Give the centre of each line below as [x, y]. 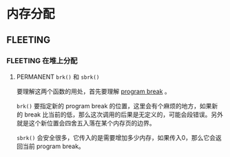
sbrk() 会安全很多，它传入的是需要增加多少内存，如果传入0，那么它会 [116, 137]
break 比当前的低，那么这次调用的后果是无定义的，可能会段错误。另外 [124, 114]
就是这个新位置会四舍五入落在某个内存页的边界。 [86, 123]
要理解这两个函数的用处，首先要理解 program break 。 [94, 91]
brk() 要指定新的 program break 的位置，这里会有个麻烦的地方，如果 [114, 106]
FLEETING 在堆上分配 [42, 60]
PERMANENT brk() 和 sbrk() [58, 77]
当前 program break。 [54, 146]
